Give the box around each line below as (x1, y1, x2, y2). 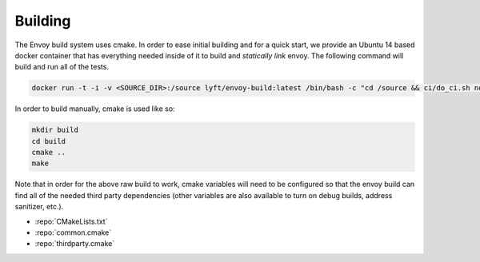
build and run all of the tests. (14, 62, 110, 72)
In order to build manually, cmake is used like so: (14, 104, 175, 113)
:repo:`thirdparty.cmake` (34, 239, 115, 248)
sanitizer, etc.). (14, 202, 64, 212)
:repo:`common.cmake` (34, 228, 112, 237)
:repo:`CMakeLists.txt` (34, 216, 108, 226)
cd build (31, 137, 66, 145)
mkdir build (31, 125, 79, 135)
